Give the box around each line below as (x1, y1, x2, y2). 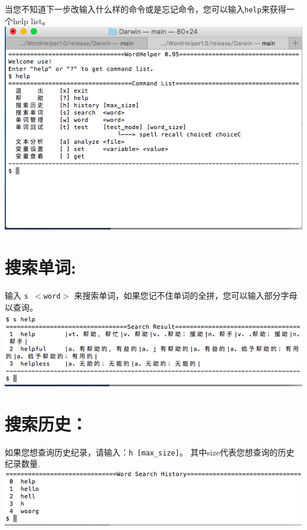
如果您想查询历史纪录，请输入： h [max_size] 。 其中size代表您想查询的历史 (5, 445, 295, 458)
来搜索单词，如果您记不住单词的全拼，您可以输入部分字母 (74, 289, 298, 301)
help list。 (12, 14, 51, 27)
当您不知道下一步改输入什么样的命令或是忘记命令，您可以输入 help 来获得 (5, 3, 286, 15)
